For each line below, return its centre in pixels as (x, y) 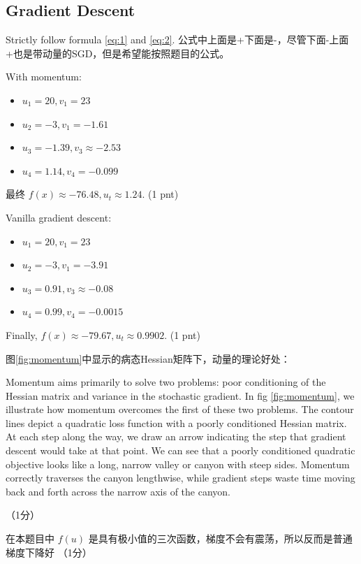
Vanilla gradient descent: (59, 217)
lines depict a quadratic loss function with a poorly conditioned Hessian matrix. (176, 422)
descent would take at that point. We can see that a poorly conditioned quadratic (180, 450)
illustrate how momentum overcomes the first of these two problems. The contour (180, 409)
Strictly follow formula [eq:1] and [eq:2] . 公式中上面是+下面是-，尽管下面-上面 (177, 39)
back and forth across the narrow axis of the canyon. (118, 491)
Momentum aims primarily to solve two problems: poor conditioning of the (166, 382)
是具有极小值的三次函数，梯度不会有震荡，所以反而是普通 (220, 538)
